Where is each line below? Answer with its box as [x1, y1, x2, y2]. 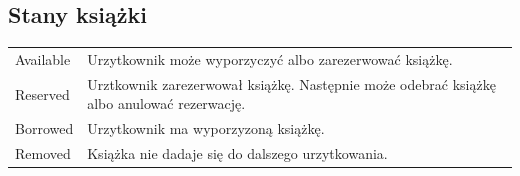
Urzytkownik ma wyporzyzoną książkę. [87, 118, 325, 139]
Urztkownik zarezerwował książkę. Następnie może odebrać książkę [87, 73, 496, 94]
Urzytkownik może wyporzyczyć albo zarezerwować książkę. [87, 48, 453, 69]
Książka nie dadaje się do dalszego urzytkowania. [87, 143, 388, 164]
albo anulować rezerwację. [87, 93, 246, 114]
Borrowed [15, 118, 74, 139]
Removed [15, 143, 71, 164]
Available [15, 48, 71, 69]
